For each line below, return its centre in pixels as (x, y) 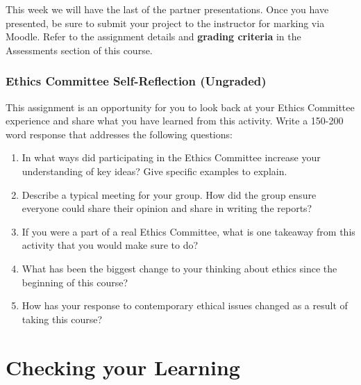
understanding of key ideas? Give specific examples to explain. (154, 171)
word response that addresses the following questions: (119, 134)
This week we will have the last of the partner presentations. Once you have (167, 9)
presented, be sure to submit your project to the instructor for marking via (165, 23)
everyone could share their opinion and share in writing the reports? (167, 208)
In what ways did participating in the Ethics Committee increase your (171, 157)
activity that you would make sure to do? (110, 245)
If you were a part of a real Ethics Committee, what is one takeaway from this (188, 231)
